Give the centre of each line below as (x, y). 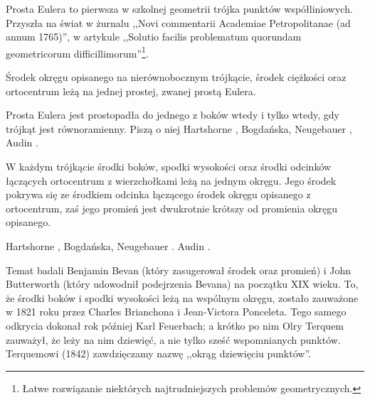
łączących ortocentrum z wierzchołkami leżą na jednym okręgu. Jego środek (171, 180)
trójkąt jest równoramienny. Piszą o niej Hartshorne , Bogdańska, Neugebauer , (179, 128)
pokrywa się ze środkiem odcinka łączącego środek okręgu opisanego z (158, 194)
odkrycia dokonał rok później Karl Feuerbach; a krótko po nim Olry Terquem (175, 325)
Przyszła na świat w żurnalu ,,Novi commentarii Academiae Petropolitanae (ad (178, 22)
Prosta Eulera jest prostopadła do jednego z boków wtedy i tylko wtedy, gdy (173, 115)
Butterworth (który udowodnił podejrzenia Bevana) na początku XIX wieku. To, (182, 284)
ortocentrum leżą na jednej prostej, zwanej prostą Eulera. (131, 91)
